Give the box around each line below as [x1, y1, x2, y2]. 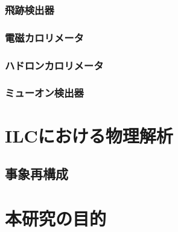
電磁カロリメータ [5, 30, 84, 45]
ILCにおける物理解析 [5, 123, 173, 147]
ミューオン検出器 [5, 85, 84, 100]
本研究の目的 [5, 205, 107, 230]
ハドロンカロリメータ [5, 57, 104, 72]
